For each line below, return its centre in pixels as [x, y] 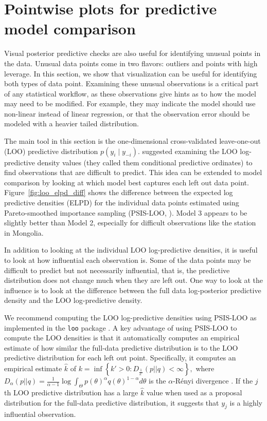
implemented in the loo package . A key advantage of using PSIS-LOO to [121, 327]
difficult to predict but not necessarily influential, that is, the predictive [117, 270]
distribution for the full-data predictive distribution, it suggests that [112, 402]
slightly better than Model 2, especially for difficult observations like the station [130, 223]
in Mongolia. [24, 232]
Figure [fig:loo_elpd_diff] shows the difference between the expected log [119, 192]
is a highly [246, 402]
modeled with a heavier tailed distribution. [72, 123]
